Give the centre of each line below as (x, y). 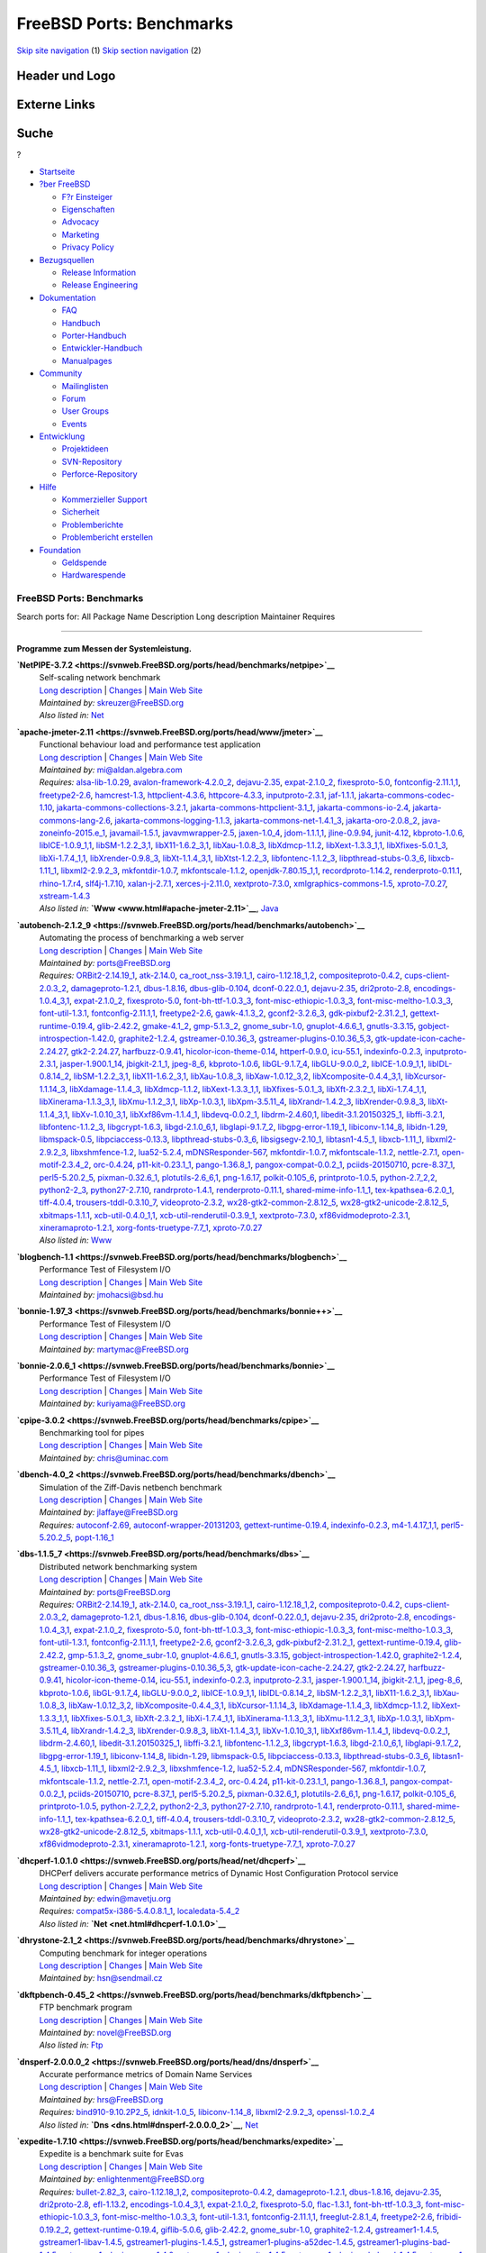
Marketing (81, 234)
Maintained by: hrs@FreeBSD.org (101, 2099)
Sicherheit (81, 512)
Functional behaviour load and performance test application (150, 744)
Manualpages (87, 360)
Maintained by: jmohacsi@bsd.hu (101, 1295)
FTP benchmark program (85, 2007)
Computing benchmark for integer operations (123, 1953)
